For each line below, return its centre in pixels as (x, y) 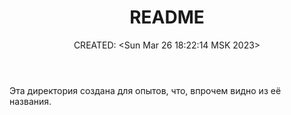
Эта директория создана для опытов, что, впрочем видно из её (145, 90)
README (167, 17)
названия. (30, 101)
